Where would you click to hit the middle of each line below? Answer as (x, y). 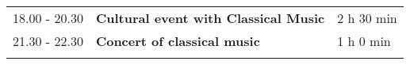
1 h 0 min (364, 41)
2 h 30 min (367, 18)
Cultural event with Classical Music (210, 18)
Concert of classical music (178, 41)
